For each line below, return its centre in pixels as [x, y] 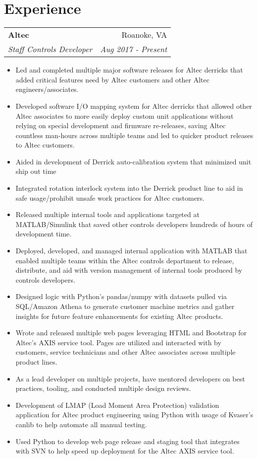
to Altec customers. [45, 145]
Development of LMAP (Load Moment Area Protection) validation [117, 405]
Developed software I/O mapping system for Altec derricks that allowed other [134, 106]
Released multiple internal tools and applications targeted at [107, 214]
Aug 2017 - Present [134, 49]
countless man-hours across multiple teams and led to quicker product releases [134, 135]
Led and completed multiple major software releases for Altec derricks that [129, 70]
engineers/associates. [47, 89]
